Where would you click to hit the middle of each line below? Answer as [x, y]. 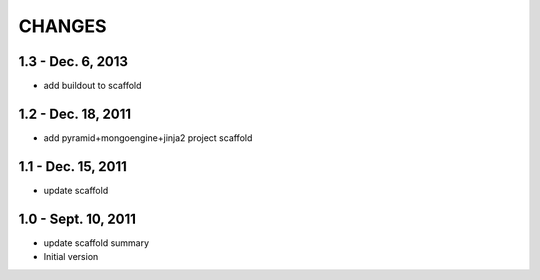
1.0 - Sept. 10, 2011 [77, 218]
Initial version [71, 257]
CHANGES [62, 26]
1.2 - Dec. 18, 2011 [75, 113]
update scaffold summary [96, 242]
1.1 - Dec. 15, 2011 [72, 166]
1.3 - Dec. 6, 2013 [73, 61]
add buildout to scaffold [92, 86]
